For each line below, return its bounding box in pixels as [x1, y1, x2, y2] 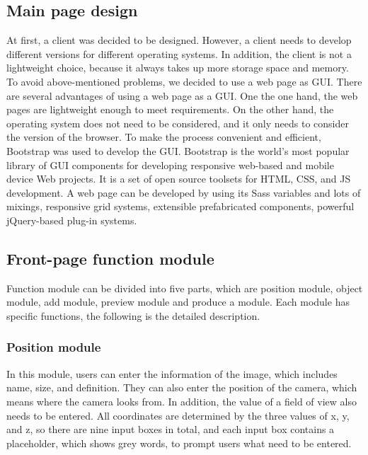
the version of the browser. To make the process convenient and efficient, [6, 129, 321, 144]
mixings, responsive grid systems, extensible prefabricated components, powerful [6, 199, 355, 214]
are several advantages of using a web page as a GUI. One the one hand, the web [6, 88, 358, 103]
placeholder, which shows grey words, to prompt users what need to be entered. [6, 435, 352, 450]
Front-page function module [6, 247, 214, 269]
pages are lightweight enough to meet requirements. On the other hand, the [6, 102, 334, 117]
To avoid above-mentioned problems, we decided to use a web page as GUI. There [6, 74, 362, 88]
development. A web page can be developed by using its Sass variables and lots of [6, 185, 361, 200]
